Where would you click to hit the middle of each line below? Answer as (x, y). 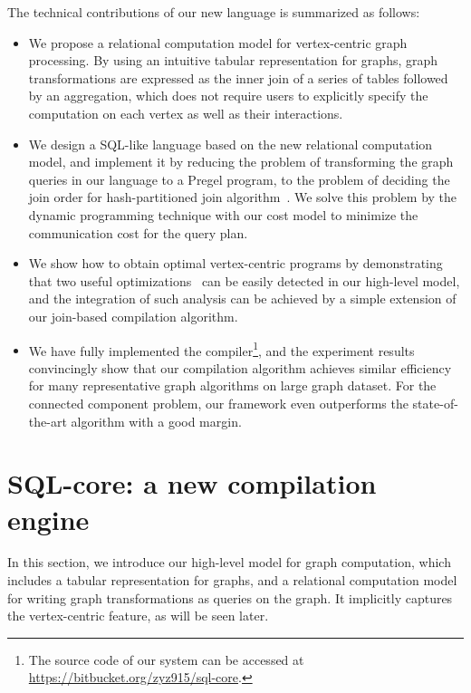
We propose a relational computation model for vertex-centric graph (218, 42)
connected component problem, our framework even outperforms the (218, 403)
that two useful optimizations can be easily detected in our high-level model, (244, 280)
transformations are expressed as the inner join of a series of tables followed (238, 77)
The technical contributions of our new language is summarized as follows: (214, 12)
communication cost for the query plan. (138, 232)
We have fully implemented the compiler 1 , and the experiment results (221, 349)
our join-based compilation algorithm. (133, 316)
